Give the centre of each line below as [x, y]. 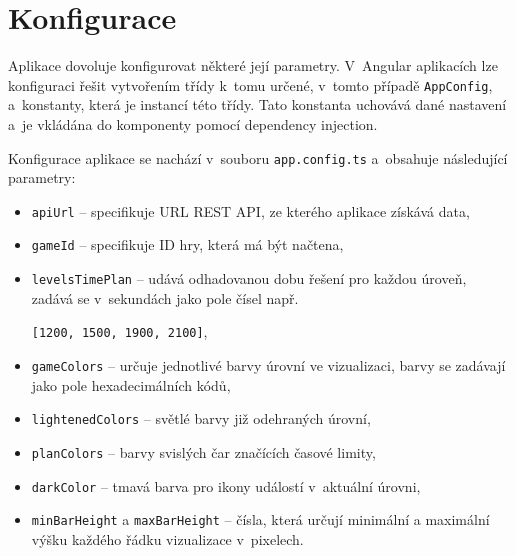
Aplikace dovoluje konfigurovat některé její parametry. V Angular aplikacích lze [253, 65]
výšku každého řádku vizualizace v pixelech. [167, 538]
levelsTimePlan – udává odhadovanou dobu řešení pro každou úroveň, [249, 278]
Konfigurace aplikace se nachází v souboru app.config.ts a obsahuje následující [258, 157]
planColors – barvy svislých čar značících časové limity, [203, 451]
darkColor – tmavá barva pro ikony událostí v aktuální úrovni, [226, 485]
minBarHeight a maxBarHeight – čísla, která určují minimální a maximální [260, 519]
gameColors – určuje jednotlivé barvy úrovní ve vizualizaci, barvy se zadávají [268, 365]
